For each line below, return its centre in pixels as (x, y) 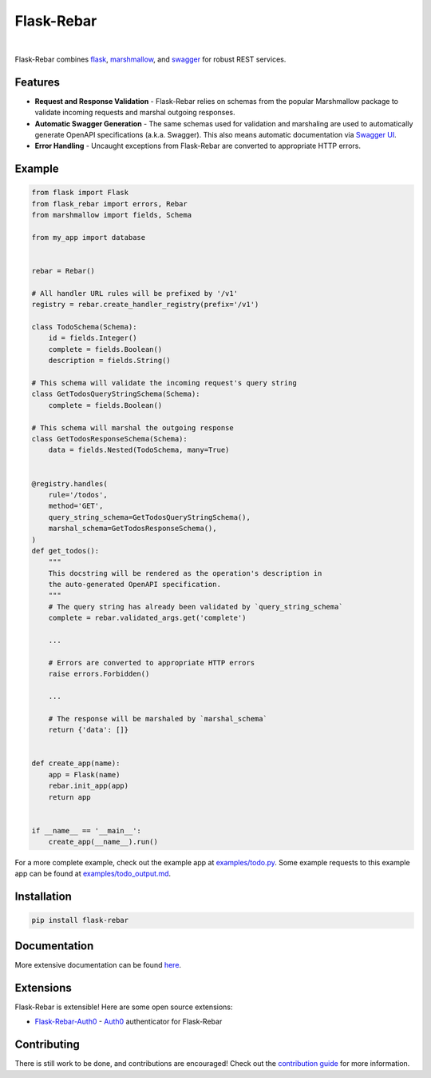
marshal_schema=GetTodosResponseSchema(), (132, 529)
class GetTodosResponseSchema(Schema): (109, 439)
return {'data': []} (89, 730)
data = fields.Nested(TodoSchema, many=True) (139, 450)
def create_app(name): (76, 763)
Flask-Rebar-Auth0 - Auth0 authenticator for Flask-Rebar (129, 1022)
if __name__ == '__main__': (86, 830)
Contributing (47, 1045)
